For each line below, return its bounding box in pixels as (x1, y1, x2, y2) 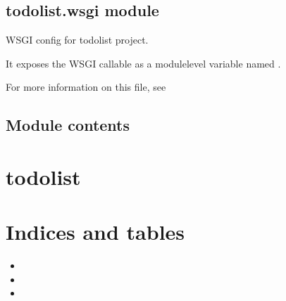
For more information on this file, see (6, 79, 166, 94)
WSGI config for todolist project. (6, 32, 149, 47)
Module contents (6, 114, 130, 136)
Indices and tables (6, 217, 185, 246)
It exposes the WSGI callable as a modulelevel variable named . (6, 56, 281, 70)
